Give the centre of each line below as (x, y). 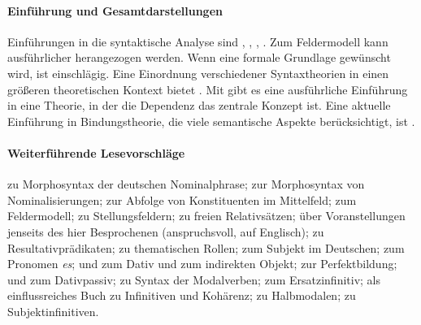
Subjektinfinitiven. (53, 311)
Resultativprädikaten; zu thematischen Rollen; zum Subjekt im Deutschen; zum (206, 247)
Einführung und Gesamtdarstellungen (115, 10)
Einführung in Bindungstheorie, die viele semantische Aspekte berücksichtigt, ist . (211, 121)
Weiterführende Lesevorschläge (96, 152)
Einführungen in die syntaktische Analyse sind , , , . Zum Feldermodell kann (198, 41)
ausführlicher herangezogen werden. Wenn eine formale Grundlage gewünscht (199, 57)
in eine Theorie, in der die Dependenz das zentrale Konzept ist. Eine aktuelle (199, 105)
